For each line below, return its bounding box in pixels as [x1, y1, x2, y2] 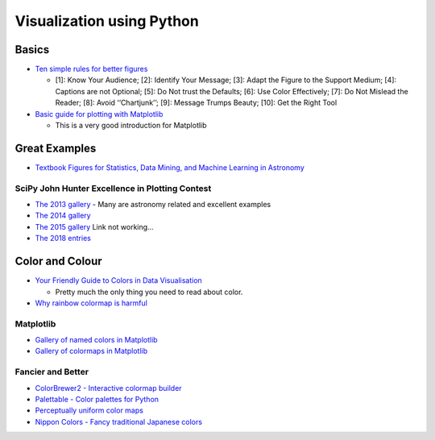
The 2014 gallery [35, 210, 92, 221]
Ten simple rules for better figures [35, 64, 148, 74]
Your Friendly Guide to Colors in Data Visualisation [35, 276, 203, 285]
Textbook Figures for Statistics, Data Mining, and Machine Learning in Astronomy [35, 162, 305, 172]
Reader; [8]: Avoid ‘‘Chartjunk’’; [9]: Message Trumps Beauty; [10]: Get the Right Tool [55, 98, 338, 108]
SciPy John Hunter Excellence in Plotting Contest [14, 182, 212, 193]
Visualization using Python [14, 12, 199, 30]
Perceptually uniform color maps [35, 405, 144, 415]
